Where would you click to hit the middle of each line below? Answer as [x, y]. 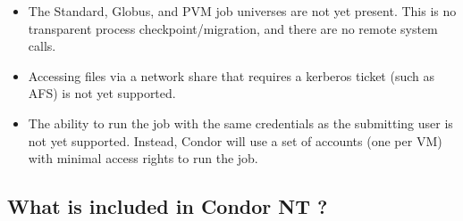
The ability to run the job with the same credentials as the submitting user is [240, 123]
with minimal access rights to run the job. [143, 158]
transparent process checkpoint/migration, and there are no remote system [233, 28]
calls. [42, 46]
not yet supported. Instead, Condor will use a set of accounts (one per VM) [235, 140]
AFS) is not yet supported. [102, 93]
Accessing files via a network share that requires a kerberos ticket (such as [231, 75]
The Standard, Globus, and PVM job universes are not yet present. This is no [242, 11]
